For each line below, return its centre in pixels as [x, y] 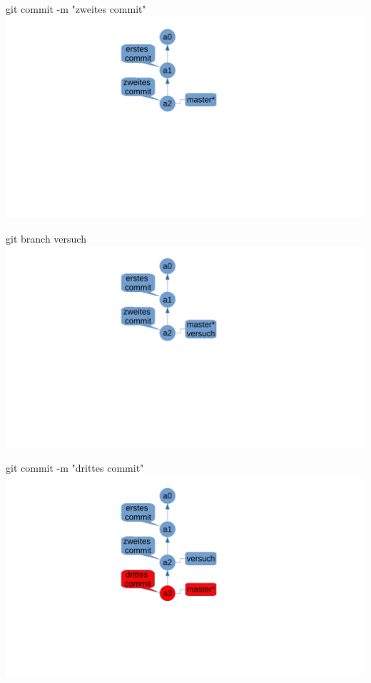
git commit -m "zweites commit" [76, 9]
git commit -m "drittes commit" [75, 468]
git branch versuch [46, 238]
